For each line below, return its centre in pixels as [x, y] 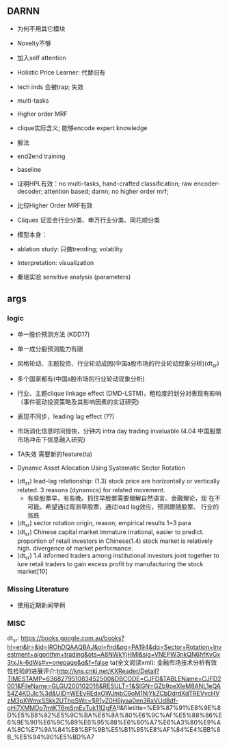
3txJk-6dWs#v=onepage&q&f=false [58, 662]
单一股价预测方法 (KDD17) [53, 334]
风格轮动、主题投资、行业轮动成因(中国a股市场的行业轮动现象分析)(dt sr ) [118, 364]
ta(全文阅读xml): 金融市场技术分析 [157, 662]
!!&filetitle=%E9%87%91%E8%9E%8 [169, 707]
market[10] [32, 572]
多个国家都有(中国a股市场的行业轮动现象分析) [81, 379]
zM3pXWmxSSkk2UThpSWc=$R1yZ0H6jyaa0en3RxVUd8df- [93, 700]
